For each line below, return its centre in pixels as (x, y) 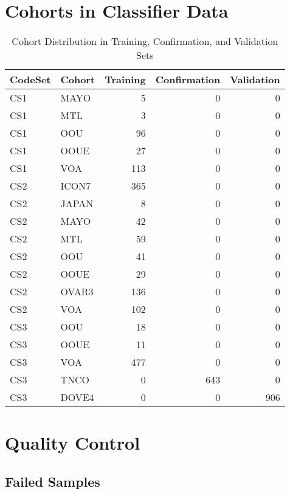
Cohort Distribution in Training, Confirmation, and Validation (145, 41)
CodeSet (30, 80)
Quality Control (73, 443)
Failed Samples (53, 481)
